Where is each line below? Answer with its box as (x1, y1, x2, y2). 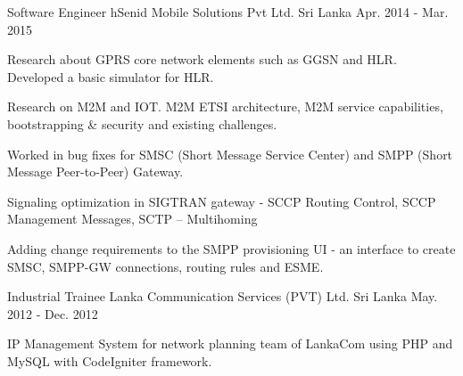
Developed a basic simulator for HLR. (7, 67, 214, 86)
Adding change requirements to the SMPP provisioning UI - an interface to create (7, 239, 456, 257)
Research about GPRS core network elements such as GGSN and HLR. (7, 50, 397, 69)
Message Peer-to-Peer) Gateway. (7, 162, 184, 181)
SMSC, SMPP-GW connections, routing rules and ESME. (7, 257, 324, 275)
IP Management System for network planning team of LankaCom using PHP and (7, 334, 453, 353)
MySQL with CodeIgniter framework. (7, 351, 212, 370)
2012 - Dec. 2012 (7, 304, 98, 323)
